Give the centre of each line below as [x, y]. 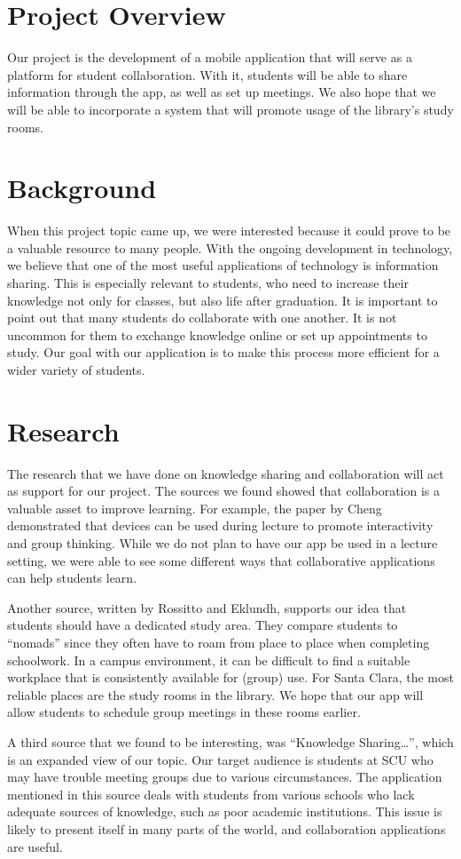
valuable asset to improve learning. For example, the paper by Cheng [195, 508]
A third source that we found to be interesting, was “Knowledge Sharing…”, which [230, 742]
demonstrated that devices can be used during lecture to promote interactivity [220, 525]
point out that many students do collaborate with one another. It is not [202, 318]
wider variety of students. [76, 369]
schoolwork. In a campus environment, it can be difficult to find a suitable [209, 660]
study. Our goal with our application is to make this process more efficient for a [223, 352]
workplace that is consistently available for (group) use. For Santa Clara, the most [230, 677]
